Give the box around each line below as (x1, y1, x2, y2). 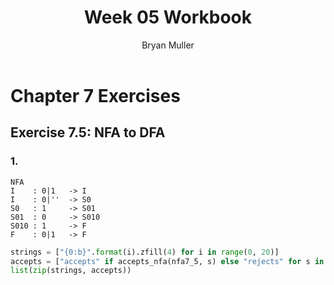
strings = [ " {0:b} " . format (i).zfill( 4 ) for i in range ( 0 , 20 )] (10, 247, 280, 257)
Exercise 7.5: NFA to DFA (10, 124, 166, 141)
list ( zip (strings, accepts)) (10, 266, 132, 276)
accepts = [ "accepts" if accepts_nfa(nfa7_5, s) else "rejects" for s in (10, 256, 325, 266)
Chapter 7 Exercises (10, 84, 181, 107)
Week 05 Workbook (84, 6, 252, 29)
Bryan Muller (141, 39, 195, 51)
